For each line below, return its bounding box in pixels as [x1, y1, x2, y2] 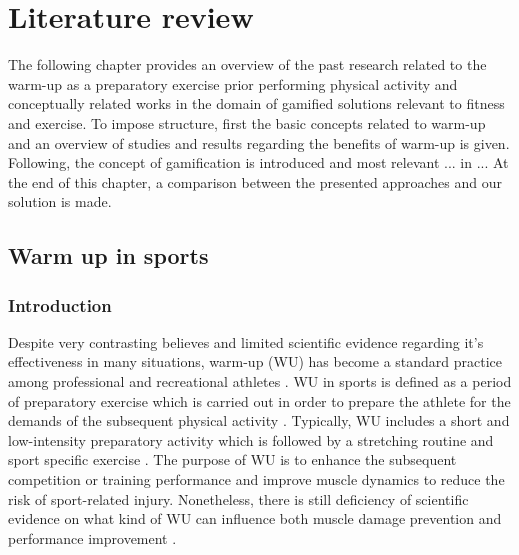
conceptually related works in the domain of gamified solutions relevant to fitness [8, 93, 505, 114]
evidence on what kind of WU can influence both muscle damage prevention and [8, 508, 502, 529]
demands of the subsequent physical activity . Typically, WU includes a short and [8, 410, 510, 431]
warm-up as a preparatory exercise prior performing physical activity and [8, 73, 458, 94]
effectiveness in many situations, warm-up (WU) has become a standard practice [8, 351, 503, 372]
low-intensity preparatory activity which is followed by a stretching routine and [8, 429, 494, 450]
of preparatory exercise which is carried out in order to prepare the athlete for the [8, 390, 511, 411]
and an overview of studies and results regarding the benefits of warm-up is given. [8, 132, 510, 153]
